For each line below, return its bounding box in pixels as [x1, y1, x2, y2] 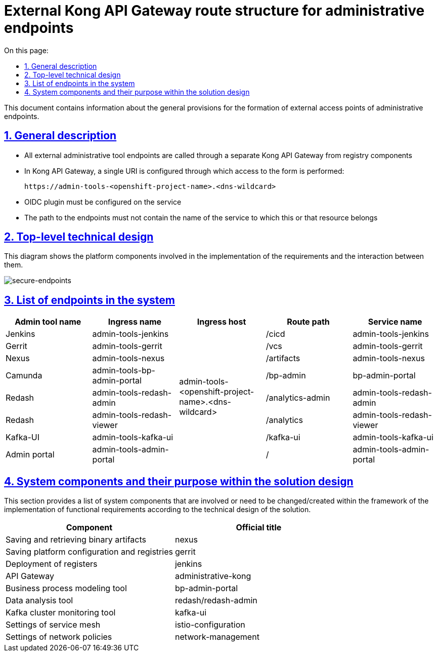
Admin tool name [15, 317, 81, 327]
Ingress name [108, 317, 162, 327]
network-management [174, 632, 259, 642]
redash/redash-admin [174, 595, 257, 606]
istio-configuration [174, 620, 245, 630]
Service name [368, 317, 422, 327]
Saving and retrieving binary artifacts [6, 534, 146, 545]
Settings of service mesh [6, 620, 101, 630]
